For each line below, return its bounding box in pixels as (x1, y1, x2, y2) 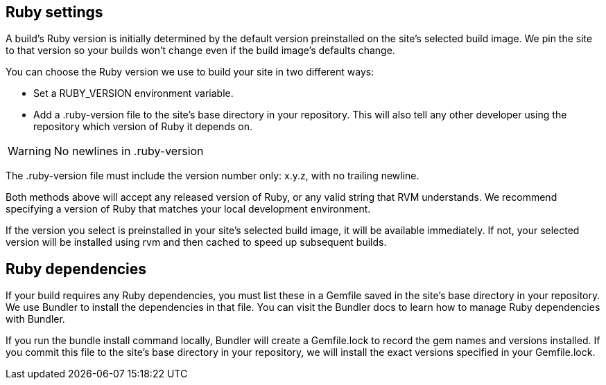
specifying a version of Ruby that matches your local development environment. (6, 203, 371, 215)
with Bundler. (6, 313, 65, 325)
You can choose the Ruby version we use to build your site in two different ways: (6, 66, 374, 78)
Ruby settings (6, 3, 103, 21)
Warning (8, 144, 51, 159)
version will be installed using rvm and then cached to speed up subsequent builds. (6, 236, 387, 249)
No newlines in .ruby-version (53, 144, 204, 159)
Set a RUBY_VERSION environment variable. (33, 87, 234, 100)
